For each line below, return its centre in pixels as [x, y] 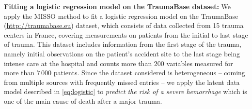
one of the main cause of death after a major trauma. [83, 101]
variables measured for [200, 63]
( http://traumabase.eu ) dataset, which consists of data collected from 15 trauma [124, 25]
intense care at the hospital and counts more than [78, 63]
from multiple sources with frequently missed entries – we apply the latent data [122, 82]
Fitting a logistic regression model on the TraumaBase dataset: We [118, 6]
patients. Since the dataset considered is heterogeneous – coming [149, 73]
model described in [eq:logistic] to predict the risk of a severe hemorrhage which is [126, 91]
